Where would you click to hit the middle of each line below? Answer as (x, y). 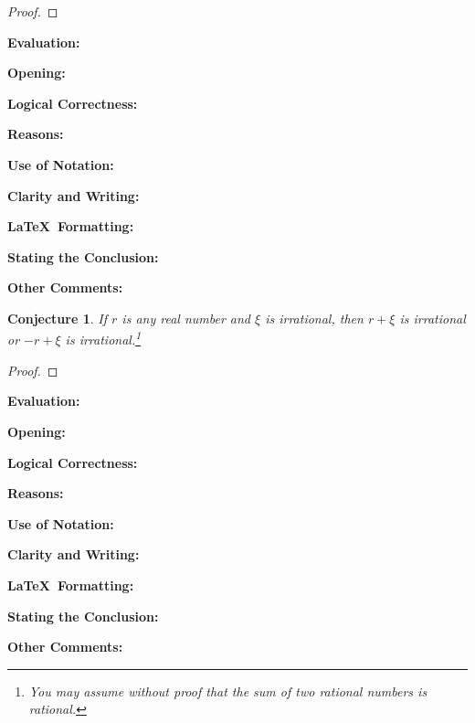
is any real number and (186, 318)
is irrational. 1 (103, 338)
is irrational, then (314, 318)
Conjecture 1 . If (57, 318)
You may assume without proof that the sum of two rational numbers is (228, 691)
